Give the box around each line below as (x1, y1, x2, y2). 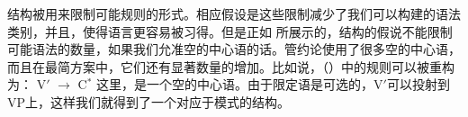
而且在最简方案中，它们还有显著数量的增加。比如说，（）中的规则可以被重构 (7, 57, 454, 76)
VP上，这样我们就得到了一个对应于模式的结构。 (7, 92, 291, 111)
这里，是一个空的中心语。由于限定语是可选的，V (96, 75, 383, 94)
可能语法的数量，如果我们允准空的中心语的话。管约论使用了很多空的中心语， (7, 40, 461, 58)
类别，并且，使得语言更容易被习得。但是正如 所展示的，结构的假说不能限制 (7, 22, 453, 40)
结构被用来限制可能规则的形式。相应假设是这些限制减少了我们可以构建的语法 (7, 4, 461, 22)
